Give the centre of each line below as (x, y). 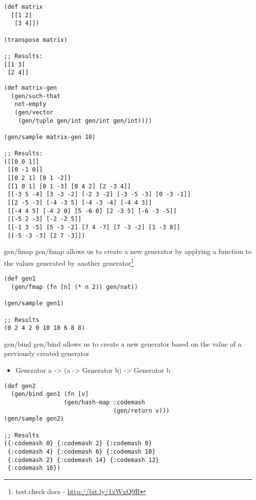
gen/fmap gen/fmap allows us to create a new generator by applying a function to (128, 251)
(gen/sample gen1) (34, 304)
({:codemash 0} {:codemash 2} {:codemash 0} (78, 444)
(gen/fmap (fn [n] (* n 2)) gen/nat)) (75, 287)
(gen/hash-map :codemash (104, 402)
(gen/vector (34, 112)
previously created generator (47, 353)
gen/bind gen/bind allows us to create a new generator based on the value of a (123, 343)
